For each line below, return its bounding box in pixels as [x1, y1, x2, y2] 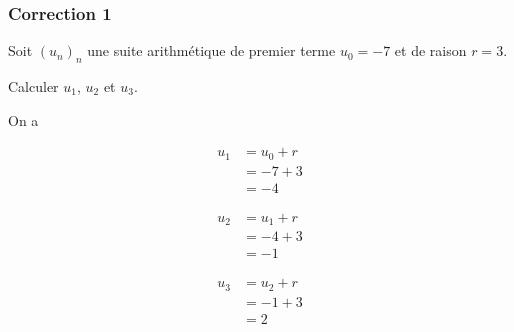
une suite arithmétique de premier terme [87, 40, 336, 61]
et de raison [394, 40, 467, 61]
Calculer [8, 76, 59, 97]
